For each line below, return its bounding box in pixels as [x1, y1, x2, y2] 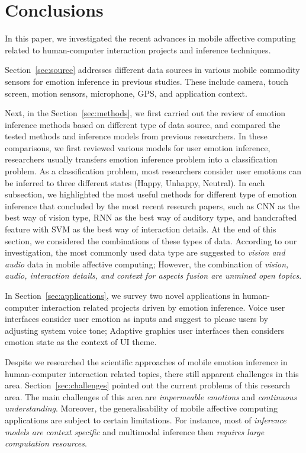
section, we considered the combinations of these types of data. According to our [5, 234, 297, 247]
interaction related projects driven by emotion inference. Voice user [41, 301, 285, 313]
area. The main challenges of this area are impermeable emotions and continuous [5, 390, 297, 403]
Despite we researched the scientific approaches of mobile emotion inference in [5, 355, 288, 368]
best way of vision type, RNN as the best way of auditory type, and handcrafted [5, 211, 297, 224]
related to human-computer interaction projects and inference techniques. [5, 43, 271, 56]
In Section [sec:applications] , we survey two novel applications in [5, 289, 240, 301]
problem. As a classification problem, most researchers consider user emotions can [5, 165, 302, 177]
